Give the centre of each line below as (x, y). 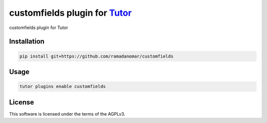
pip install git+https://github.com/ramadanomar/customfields (96, 56)
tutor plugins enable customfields (63, 87)
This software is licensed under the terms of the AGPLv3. (67, 114)
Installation (27, 42)
